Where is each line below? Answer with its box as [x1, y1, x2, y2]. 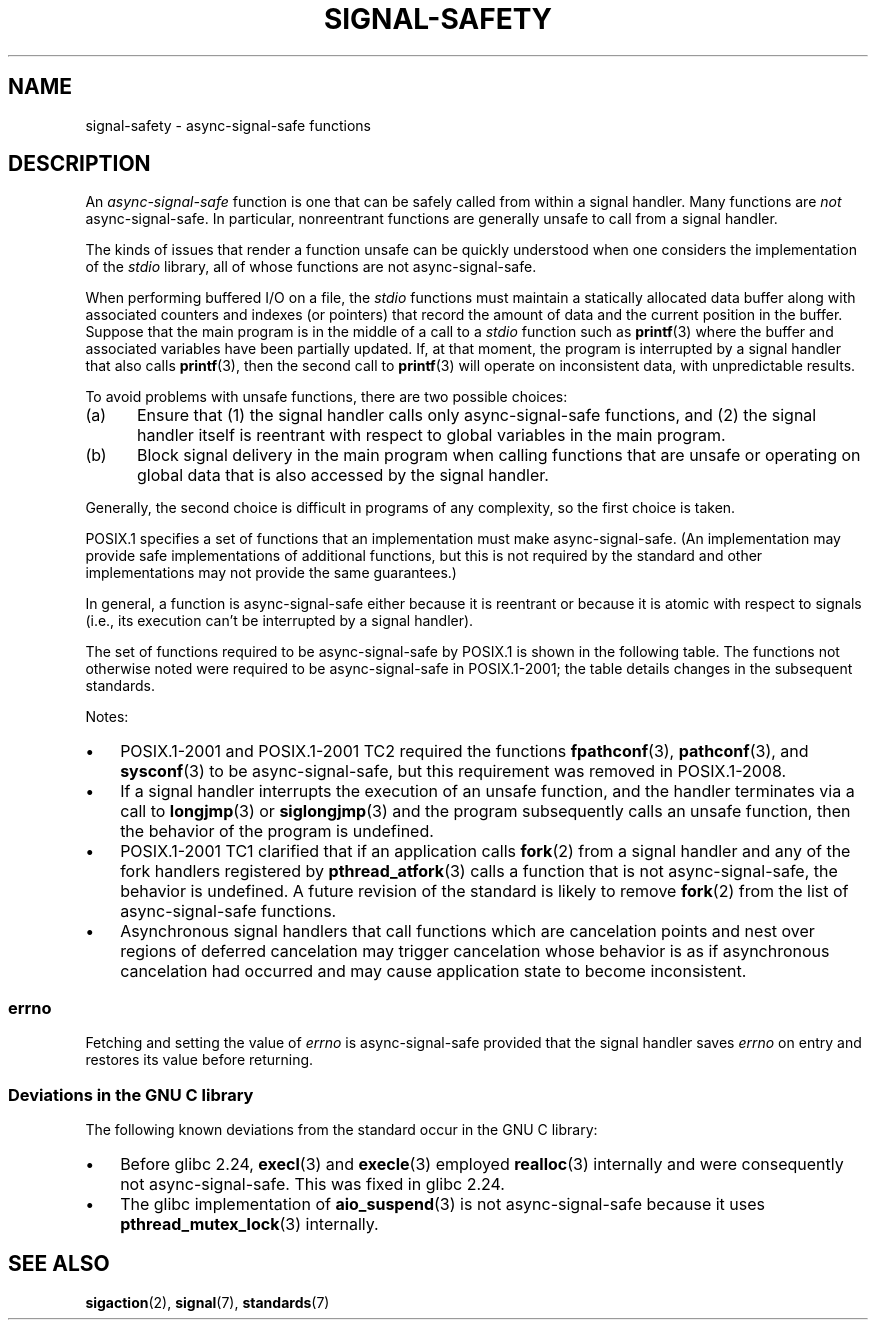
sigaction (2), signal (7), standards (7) [85, 1293, 330, 1311]
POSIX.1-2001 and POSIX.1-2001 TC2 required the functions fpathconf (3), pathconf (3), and [120, 741, 809, 762]
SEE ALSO [8, 1251, 110, 1277]
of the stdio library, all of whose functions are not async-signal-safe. [85, 258, 537, 276]
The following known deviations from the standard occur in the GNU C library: [85, 1120, 598, 1138]
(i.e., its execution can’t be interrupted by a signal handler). [85, 612, 474, 630]
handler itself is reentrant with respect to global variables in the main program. [136, 425, 726, 446]
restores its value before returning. [85, 1051, 314, 1069]
